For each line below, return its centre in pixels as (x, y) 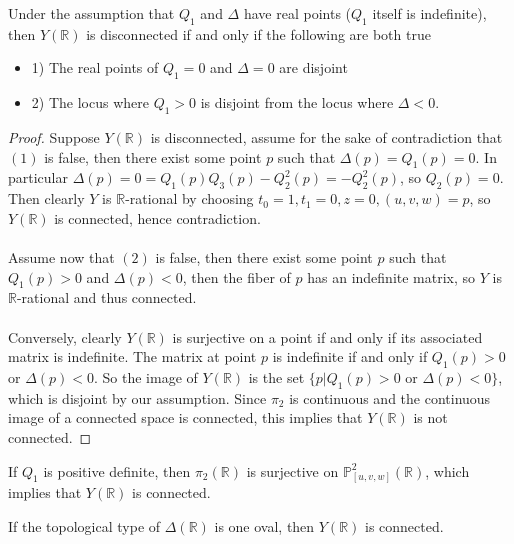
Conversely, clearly (65, 336)
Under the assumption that (91, 13)
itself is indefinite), (429, 13)
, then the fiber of (236, 276)
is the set (276, 376)
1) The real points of (95, 67)
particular (38, 177)
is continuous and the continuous (390, 397)
